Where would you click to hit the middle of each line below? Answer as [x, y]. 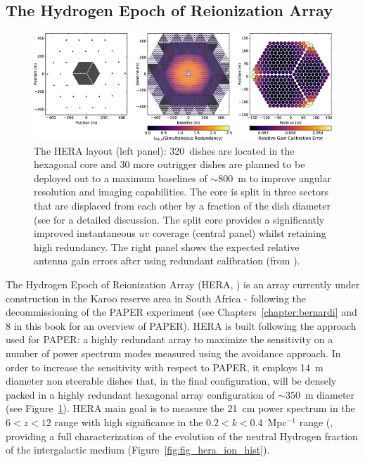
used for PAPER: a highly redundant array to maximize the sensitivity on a [169, 339]
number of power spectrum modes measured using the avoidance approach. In [173, 353]
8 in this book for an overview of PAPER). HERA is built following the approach [181, 325]
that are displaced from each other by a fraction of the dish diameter [182, 206]
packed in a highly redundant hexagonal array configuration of [140, 394]
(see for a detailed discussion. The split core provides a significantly [179, 219]
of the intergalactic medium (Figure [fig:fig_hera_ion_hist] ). [138, 450]
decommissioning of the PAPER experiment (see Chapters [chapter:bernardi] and [181, 312]
